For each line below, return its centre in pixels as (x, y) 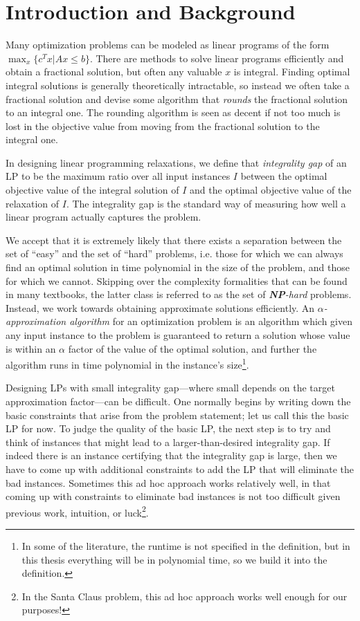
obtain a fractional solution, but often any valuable (114, 72)
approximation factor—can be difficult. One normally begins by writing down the (178, 401)
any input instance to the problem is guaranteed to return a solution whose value (178, 335)
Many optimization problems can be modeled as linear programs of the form (168, 45)
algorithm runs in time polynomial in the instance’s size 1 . (127, 363)
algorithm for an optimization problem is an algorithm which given (211, 321)
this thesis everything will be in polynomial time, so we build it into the (174, 559)
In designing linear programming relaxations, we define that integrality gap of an (176, 162)
